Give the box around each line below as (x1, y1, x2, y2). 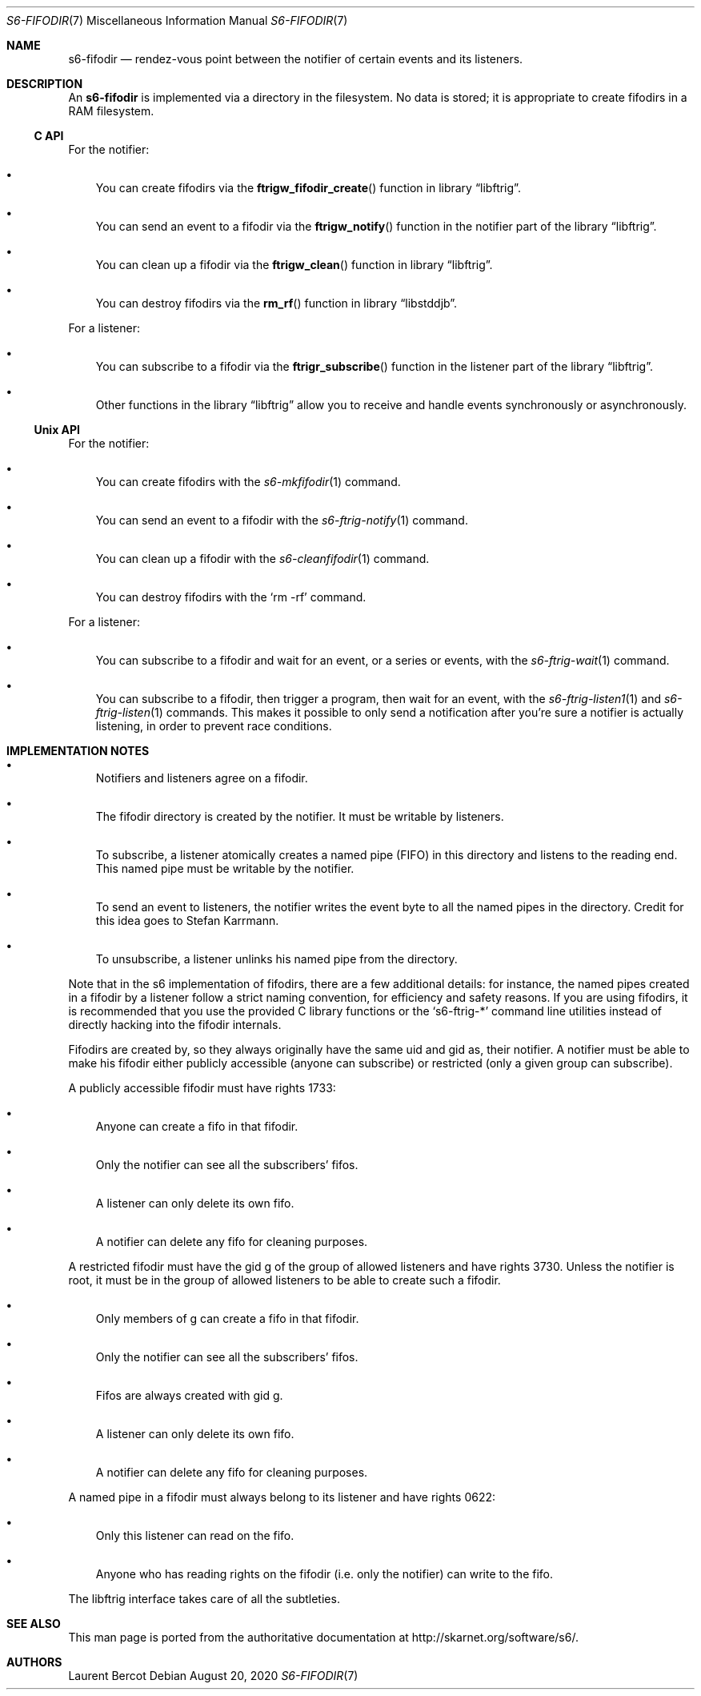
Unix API (34, 423, 81, 436)
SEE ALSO (6, 1617, 61, 1630)
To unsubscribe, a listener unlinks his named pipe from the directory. (95, 952, 458, 966)
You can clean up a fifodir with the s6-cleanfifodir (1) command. (95, 552, 430, 565)
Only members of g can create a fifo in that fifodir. (95, 1312, 359, 1325)
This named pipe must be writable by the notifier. (95, 862, 355, 875)
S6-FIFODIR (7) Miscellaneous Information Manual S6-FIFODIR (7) (6, 14, 348, 27)
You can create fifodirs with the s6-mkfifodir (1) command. (95, 475, 401, 488)
